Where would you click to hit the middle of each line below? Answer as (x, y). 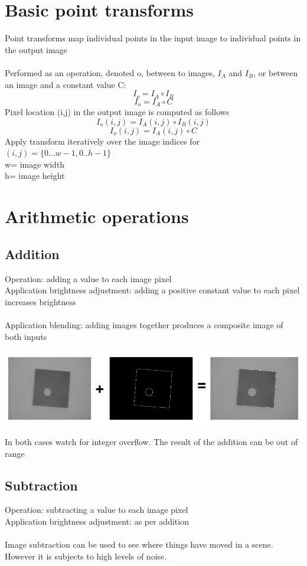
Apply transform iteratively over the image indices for (102, 141)
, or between (276, 72)
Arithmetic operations (97, 216)
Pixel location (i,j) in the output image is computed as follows (117, 112)
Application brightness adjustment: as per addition (97, 521)
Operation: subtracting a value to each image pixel (97, 510)
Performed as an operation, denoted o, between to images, (110, 72)
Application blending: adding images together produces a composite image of (144, 324)
